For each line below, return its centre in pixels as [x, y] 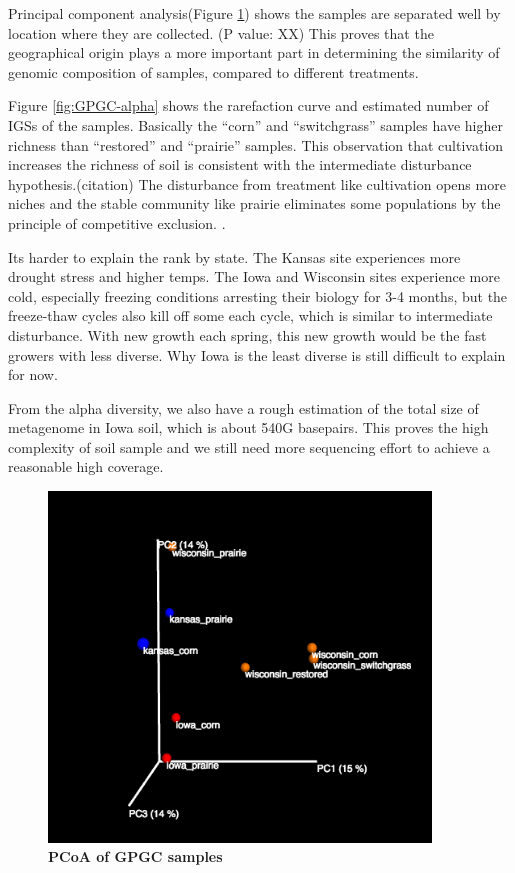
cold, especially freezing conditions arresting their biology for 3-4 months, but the [258, 295]
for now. [33, 374]
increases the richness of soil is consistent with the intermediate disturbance [240, 164]
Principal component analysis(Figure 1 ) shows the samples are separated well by [254, 13]
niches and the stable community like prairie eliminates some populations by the [254, 203]
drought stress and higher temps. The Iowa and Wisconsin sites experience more [254, 276]
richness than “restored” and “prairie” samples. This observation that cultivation [256, 144]
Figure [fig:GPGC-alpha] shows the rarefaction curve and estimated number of [248, 105]
